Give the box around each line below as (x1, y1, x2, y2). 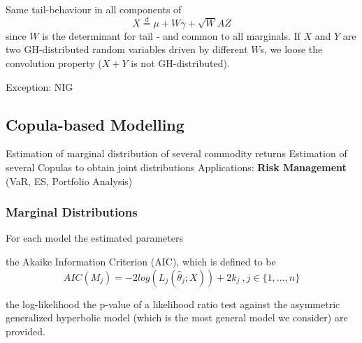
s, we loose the (260, 42, 323, 57)
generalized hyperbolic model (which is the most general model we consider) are (6, 310, 348, 325)
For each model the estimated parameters (6, 231, 183, 245)
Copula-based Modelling (6, 113, 184, 135)
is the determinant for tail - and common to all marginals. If (42, 28, 301, 43)
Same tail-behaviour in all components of (6, 2, 182, 16)
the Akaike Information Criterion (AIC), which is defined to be (6, 254, 276, 268)
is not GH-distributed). (131, 56, 230, 70)
